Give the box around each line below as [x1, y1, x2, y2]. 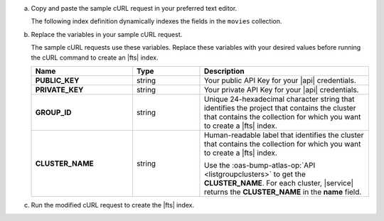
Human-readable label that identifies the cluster [203, 130, 364, 140]
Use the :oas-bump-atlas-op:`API [203, 160, 316, 170]
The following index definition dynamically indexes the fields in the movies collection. [31, 17, 282, 26]
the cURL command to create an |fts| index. [31, 53, 159, 62]
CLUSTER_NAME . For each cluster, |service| [203, 178, 354, 188]
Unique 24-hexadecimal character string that [203, 94, 355, 104]
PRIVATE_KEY [35, 85, 84, 95]
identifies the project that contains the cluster [203, 103, 356, 113]
